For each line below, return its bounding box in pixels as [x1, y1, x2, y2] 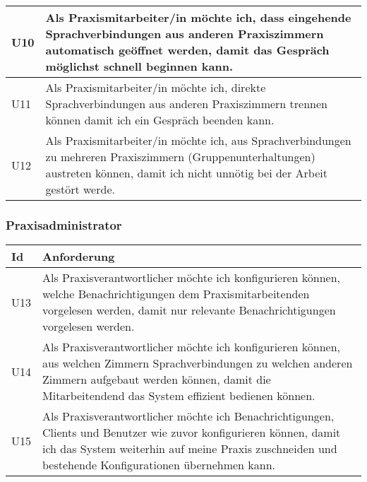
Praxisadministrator [6, 216, 122, 233]
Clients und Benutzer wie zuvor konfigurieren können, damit [42, 424, 341, 441]
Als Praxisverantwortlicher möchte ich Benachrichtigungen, [42, 408, 335, 425]
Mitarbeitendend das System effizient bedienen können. [42, 387, 315, 404]
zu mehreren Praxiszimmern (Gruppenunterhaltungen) [45, 148, 315, 165]
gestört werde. [45, 181, 115, 197]
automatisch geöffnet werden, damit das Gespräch [45, 42, 330, 58]
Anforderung [42, 248, 115, 265]
